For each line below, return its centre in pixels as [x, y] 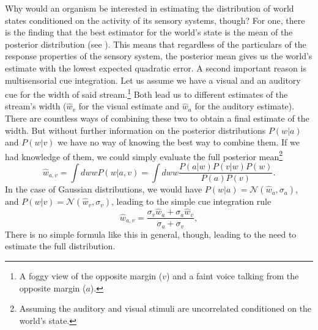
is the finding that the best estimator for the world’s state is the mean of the [149, 32]
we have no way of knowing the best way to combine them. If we [179, 142]
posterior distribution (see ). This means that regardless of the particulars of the [156, 44]
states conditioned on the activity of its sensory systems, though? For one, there [155, 20]
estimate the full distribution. [60, 246]
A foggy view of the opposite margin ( [91, 276]
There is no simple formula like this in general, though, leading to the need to [151, 234]
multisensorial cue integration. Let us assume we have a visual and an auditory [153, 80]
